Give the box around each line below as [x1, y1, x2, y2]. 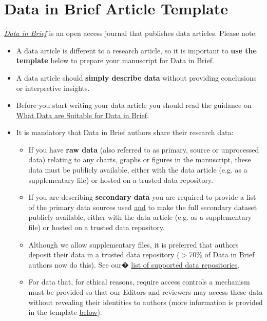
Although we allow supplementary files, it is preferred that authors [28, 239, 239, 250]
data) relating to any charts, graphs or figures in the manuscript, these [28, 154, 251, 165]
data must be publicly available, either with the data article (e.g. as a [28, 164, 247, 175]
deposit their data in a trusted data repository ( [28, 249, 180, 260]
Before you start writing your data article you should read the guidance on [16, 100, 252, 110]
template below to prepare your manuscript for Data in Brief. [16, 55, 214, 66]
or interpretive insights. [16, 82, 90, 93]
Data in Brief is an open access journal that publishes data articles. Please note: [4, 28, 257, 39]
